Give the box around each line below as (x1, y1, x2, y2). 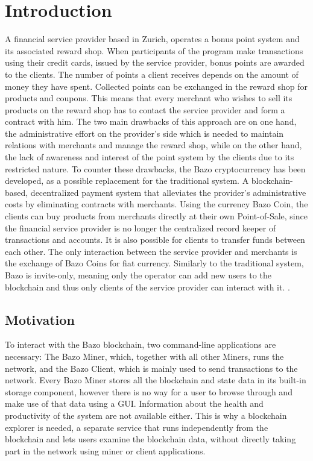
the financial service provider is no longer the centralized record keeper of (5, 221, 276, 234)
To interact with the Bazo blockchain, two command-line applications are (5, 338, 276, 351)
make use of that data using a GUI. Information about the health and (5, 397, 264, 410)
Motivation (5, 310, 75, 328)
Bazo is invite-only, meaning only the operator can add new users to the (5, 269, 271, 281)
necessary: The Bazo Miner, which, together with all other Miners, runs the (5, 350, 284, 362)
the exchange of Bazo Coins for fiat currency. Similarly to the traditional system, (5, 257, 304, 269)
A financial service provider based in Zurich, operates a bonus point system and (5, 33, 300, 45)
